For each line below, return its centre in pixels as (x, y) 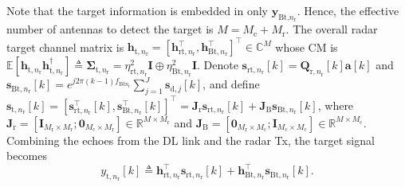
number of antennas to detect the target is (110, 29)
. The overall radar (332, 29)
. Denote (218, 65)
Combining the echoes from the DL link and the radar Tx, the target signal (191, 140)
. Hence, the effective (348, 10)
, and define (231, 84)
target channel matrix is (65, 47)
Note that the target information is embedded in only (138, 10)
